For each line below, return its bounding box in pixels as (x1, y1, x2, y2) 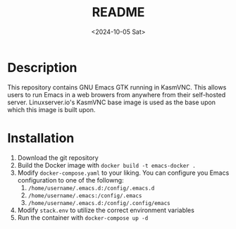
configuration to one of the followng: (17, 175, 125, 184)
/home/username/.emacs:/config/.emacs (27, 192, 142, 199)
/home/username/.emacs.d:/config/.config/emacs (27, 199, 170, 206)
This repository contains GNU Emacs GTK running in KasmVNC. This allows (7, 82, 227, 92)
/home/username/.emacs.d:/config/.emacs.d (27, 185, 155, 192)
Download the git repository (17, 153, 99, 162)
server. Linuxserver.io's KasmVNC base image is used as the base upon (7, 98, 216, 106)
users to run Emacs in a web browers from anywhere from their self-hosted (7, 90, 226, 99)
